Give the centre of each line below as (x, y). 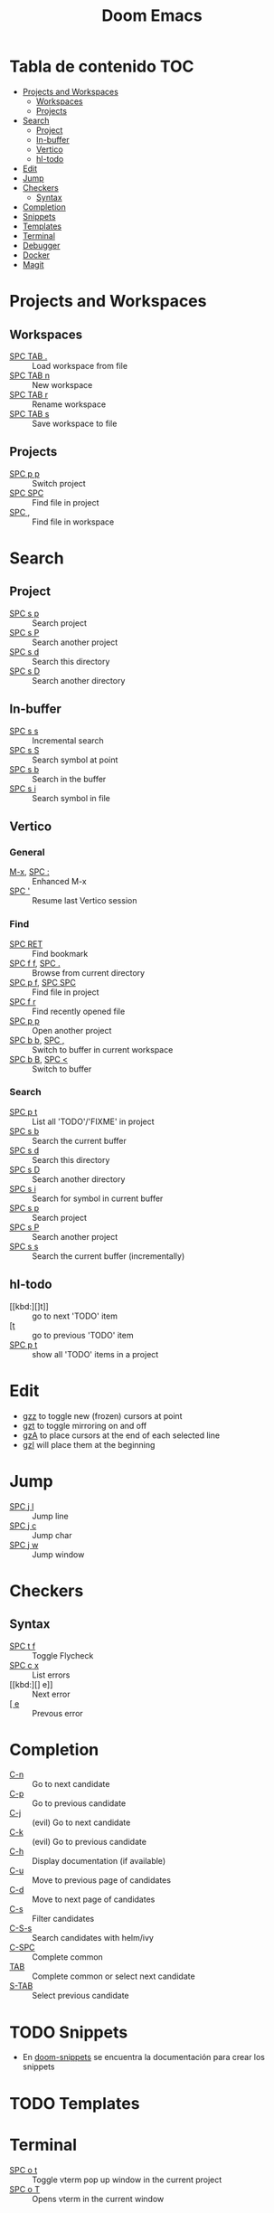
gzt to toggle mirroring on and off (85, 1425)
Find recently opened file (79, 1011)
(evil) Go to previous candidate (90, 1842)
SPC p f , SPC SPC (43, 982)
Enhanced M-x (60, 882)
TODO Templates (75, 2103)
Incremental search (68, 740)
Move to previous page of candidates (102, 1880)
